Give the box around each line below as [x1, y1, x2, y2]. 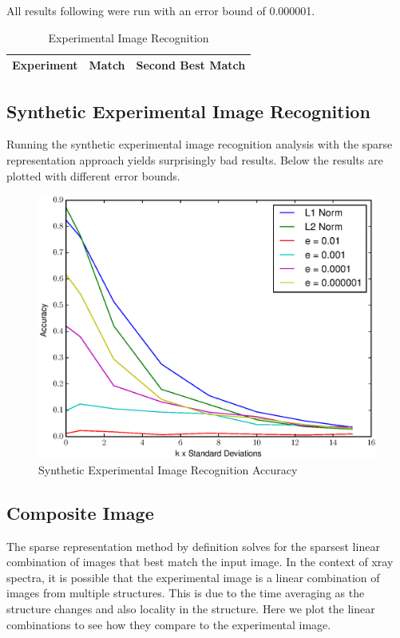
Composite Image [6, 500, 154, 525]
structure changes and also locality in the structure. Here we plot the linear [6, 600, 375, 616]
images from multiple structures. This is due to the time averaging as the [6, 585, 365, 601]
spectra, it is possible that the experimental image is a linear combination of [6, 569, 380, 585]
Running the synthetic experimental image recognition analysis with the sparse [6, 136, 393, 153]
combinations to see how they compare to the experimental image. [6, 616, 331, 632]
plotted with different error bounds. [6, 167, 180, 184]
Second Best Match [136, 57, 246, 73]
